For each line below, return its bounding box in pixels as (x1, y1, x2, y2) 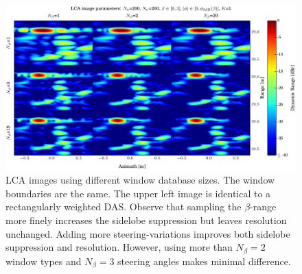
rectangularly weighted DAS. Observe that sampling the (5, 199, 242, 214)
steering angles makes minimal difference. (117, 253, 291, 268)
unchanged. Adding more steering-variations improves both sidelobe (5, 226, 290, 240)
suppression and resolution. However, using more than (5, 240, 233, 254)
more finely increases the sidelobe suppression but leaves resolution (5, 212, 287, 227)
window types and (5, 253, 82, 268)
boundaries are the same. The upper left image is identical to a (5, 186, 271, 200)
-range (250, 199, 277, 214)
